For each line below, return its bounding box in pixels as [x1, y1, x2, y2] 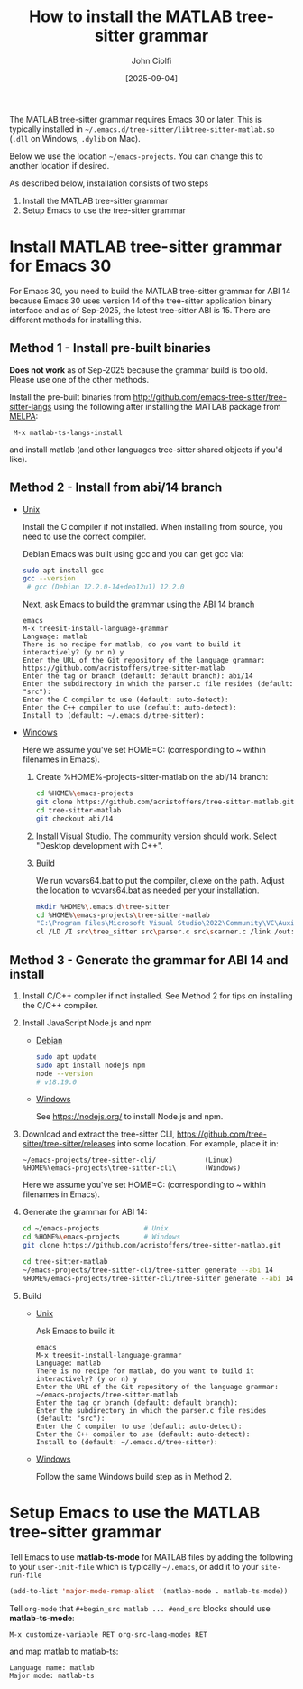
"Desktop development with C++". [35, 840, 164, 850]
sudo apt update [35, 1052, 97, 1062]
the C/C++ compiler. [22, 999, 99, 1010]
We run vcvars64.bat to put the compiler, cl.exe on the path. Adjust [35, 875, 285, 886]
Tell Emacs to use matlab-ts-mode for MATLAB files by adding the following [9, 1551, 294, 1563]
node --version [35, 1069, 93, 1078]
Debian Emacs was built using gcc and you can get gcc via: [22, 548, 244, 559]
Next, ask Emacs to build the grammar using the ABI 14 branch [22, 599, 255, 610]
